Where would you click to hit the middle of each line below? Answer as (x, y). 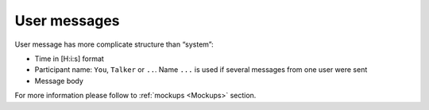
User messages (67, 21)
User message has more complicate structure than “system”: (114, 44)
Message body (59, 81)
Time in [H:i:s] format (70, 59)
